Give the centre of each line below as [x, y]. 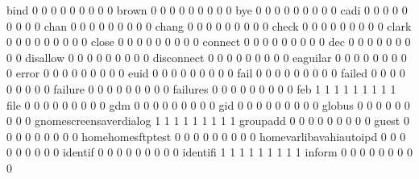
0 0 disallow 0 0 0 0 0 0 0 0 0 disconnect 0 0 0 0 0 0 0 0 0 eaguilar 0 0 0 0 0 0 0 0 [207, 57]
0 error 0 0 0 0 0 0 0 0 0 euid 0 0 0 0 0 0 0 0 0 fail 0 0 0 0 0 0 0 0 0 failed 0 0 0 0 [206, 73]
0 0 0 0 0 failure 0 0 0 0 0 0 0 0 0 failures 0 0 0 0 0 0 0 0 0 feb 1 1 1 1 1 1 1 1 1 [201, 88]
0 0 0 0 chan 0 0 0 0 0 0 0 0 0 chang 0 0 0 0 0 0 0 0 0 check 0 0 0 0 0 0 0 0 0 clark [209, 25]
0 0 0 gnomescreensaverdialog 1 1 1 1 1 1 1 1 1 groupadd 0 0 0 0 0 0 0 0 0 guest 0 [208, 121]
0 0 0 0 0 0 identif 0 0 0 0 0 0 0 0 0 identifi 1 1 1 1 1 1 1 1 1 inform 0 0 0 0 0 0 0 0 [209, 152]
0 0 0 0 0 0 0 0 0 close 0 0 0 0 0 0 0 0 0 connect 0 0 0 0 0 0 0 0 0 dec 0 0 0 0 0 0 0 [209, 42]
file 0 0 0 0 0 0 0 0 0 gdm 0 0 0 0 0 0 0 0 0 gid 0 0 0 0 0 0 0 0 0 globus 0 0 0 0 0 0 [208, 104]
